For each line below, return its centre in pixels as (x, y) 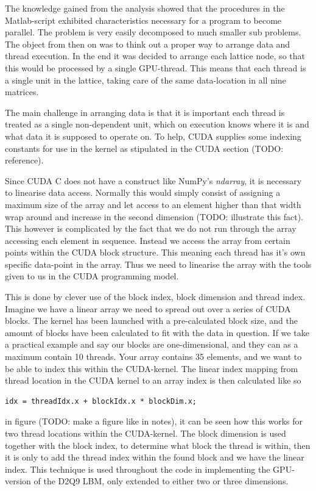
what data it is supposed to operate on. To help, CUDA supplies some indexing (153, 136)
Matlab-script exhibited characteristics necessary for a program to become (143, 20)
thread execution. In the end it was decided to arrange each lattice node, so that (155, 56)
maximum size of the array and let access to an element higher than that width (153, 204)
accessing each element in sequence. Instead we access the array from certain (148, 240)
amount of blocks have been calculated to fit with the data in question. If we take (157, 332)
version (18, 481)
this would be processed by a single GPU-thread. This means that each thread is (156, 67)
